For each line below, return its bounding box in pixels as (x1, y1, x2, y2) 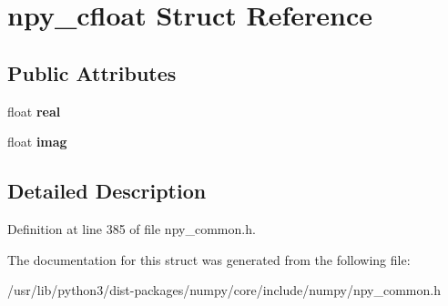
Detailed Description (7, 177, 207, 205)
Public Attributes (7, 58, 177, 87)
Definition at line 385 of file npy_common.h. (7, 219, 256, 238)
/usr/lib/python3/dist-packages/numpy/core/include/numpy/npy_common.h (7, 280, 441, 300)
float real (7, 101, 61, 120)
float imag (7, 132, 67, 151)
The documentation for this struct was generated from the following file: (7, 250, 411, 269)
